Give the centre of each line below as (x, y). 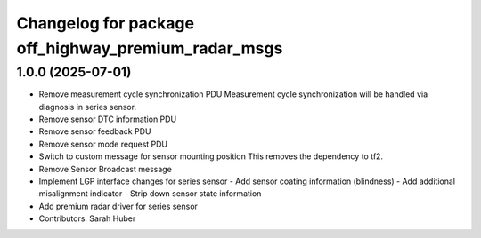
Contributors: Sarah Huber (87, 218)
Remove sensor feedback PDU (95, 131)
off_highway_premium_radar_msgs (150, 48)
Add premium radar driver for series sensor (118, 206)
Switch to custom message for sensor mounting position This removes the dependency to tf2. (211, 156)
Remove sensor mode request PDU (103, 144)
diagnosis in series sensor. (88, 107)
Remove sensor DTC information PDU (108, 119)
